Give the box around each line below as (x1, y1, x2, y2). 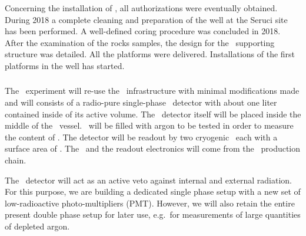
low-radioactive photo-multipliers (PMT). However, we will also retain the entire (5, 196, 295, 209)
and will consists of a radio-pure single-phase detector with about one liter (5, 96, 277, 109)
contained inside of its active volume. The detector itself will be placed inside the (5, 107, 301, 120)
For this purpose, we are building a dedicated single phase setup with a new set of (5, 185, 301, 198)
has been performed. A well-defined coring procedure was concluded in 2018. (5, 25, 281, 37)
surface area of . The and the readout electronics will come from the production (5, 142, 301, 155)
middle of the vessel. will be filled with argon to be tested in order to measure (5, 119, 294, 132)
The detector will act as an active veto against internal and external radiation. (5, 173, 292, 186)
